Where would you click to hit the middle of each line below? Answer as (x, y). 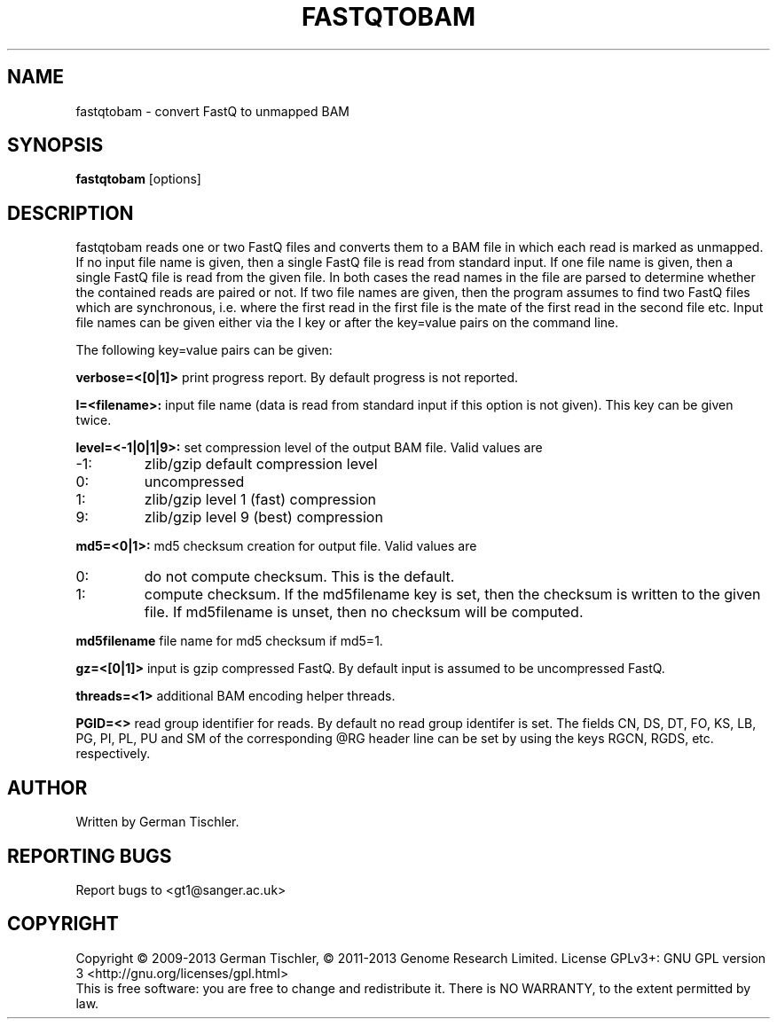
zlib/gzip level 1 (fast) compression (260, 500)
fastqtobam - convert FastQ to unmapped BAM (212, 111)
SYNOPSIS (55, 145)
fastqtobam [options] (138, 179)
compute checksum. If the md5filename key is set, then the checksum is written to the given (452, 595)
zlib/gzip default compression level (261, 464)
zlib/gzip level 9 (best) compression (263, 517)
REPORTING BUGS (90, 856)
